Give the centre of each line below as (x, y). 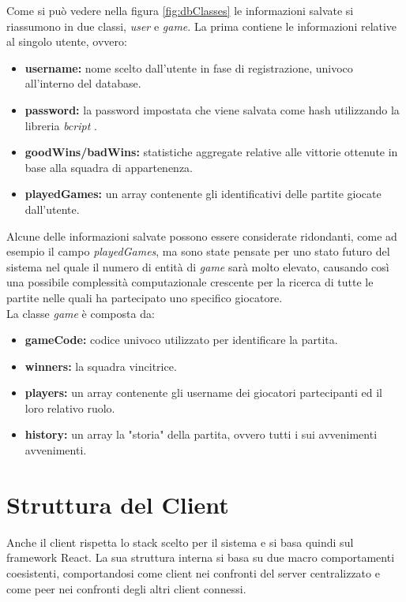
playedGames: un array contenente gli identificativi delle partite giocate (203, 194)
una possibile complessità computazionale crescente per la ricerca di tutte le (190, 282)
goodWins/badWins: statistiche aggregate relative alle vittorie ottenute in (211, 152)
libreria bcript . (61, 125)
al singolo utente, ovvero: (67, 41)
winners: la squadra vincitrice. (101, 366)
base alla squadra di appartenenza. (109, 167)
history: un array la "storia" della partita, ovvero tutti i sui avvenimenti (201, 434)
